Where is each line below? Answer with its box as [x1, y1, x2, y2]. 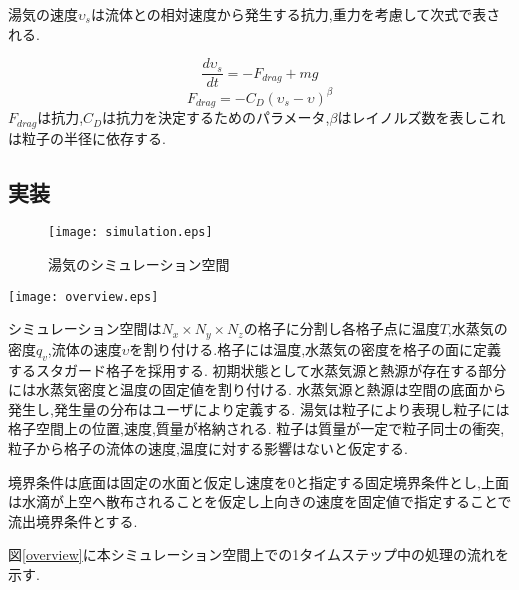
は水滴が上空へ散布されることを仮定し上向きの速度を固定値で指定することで [8, 491, 512, 512]
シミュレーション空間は [8, 318, 162, 339]
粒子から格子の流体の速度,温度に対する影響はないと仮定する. [8, 437, 408, 458]
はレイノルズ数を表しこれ [337, 107, 506, 128]
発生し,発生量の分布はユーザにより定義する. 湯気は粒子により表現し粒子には [8, 398, 510, 419]
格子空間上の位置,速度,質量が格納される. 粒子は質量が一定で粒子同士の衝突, [8, 418, 505, 439]
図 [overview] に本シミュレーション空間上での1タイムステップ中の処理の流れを [8, 544, 509, 565]
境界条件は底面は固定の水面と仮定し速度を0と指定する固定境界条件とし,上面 [8, 471, 509, 492]
